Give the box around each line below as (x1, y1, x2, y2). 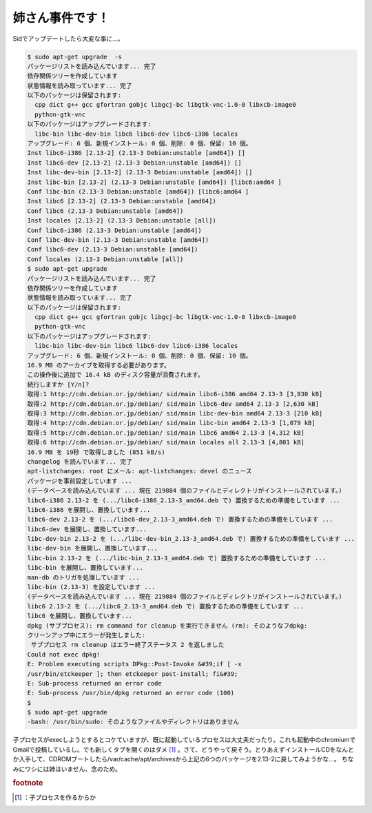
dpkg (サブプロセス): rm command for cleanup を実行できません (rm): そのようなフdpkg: (27, 621, 308, 630)
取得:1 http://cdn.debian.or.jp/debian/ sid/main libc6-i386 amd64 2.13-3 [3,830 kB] (27, 390, 323, 398)
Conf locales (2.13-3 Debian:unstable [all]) (27, 255, 184, 263)
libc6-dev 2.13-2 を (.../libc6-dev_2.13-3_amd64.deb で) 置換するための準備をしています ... (27, 515, 333, 524)
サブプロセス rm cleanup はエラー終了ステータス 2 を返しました (31, 641, 225, 649)
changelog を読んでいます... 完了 (27, 457, 132, 465)
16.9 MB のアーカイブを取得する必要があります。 (27, 362, 170, 369)
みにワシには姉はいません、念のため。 (12, 765, 122, 773)
